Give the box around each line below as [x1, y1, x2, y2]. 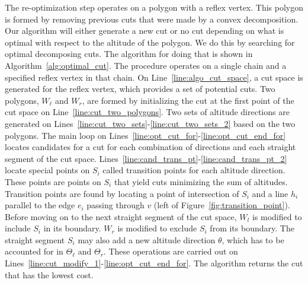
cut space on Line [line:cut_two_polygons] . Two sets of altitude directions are [5, 106, 290, 118]
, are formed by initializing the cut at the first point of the [82, 94, 294, 106]
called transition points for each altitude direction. [102, 164, 285, 176]
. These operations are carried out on [103, 245, 238, 257]
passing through [86, 199, 145, 211]
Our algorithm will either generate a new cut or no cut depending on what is [5, 24, 284, 37]
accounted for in [5, 245, 63, 257]
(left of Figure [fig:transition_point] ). [153, 199, 290, 211]
